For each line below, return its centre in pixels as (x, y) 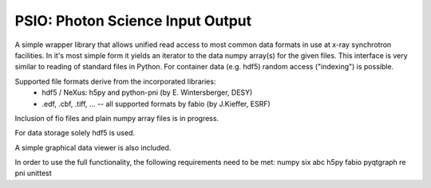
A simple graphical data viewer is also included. (93, 147)
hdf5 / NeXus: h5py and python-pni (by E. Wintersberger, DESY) (147, 92)
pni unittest (33, 173)
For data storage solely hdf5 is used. (75, 133)
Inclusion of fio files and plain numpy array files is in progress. (117, 118)
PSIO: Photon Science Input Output (133, 21)
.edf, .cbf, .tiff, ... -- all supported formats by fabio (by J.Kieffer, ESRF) (156, 104)
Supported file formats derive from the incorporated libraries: (115, 81)
